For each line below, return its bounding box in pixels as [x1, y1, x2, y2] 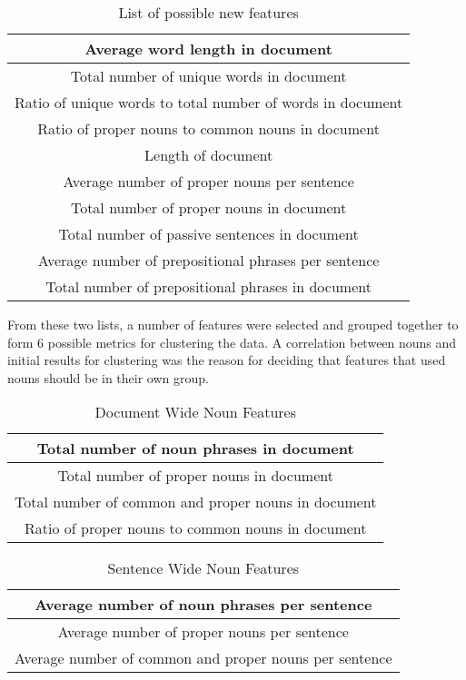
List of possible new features [118, 2, 299, 23]
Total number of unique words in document [70, 65, 347, 86]
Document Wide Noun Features [94, 401, 296, 423]
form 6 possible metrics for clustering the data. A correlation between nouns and [7, 332, 457, 351]
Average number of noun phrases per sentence [35, 594, 372, 616]
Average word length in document [84, 38, 332, 59]
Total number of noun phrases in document [36, 438, 354, 459]
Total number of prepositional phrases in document [45, 276, 372, 297]
